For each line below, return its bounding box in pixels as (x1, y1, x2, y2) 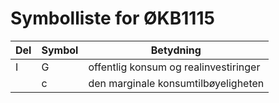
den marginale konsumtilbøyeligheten (88, 76, 265, 90)
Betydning (150, 43, 202, 57)
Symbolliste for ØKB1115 (10, 7, 215, 30)
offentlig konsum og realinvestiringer (88, 60, 261, 74)
